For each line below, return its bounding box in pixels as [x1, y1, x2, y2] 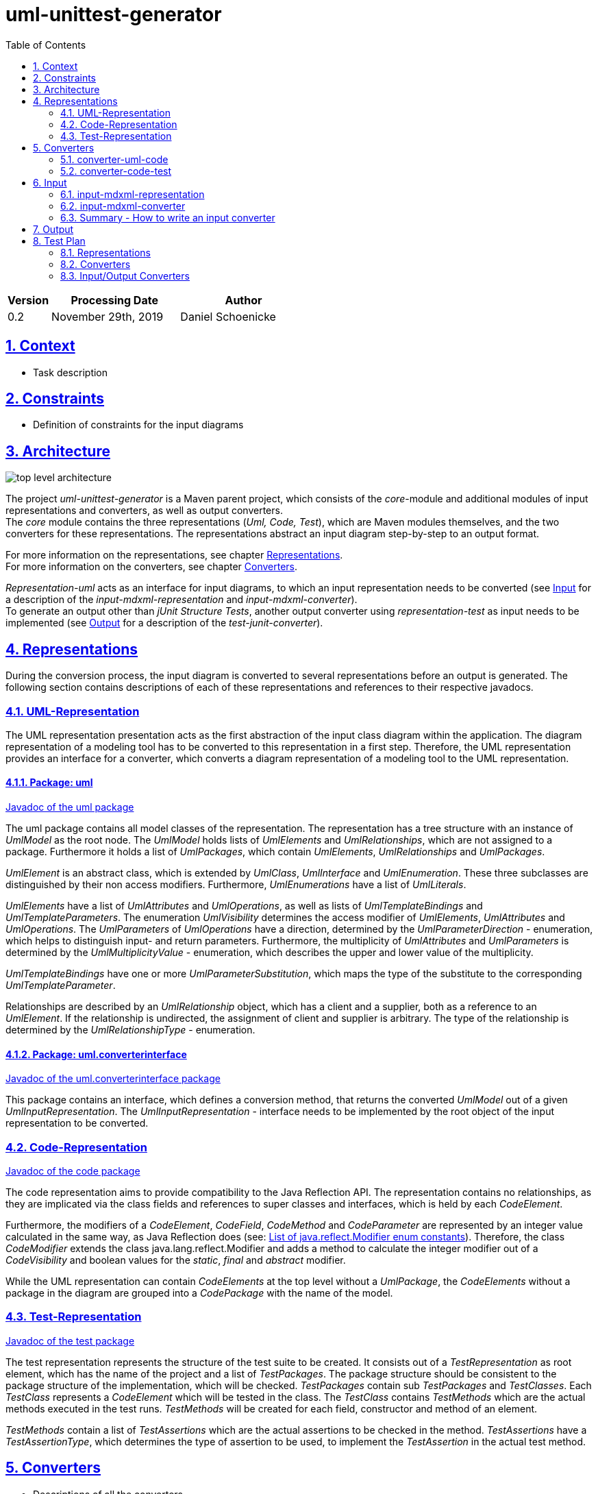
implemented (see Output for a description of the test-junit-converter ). [5, 617, 323, 629]
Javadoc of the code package [5, 1165, 140, 1177]
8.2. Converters [60, 258, 131, 270]
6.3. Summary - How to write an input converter [60, 211, 275, 223]
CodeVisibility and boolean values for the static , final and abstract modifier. [5, 1254, 346, 1266]
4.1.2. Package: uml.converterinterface [5, 1048, 187, 1060]
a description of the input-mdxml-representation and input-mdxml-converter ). [5, 593, 358, 606]
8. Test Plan [33, 234, 86, 247]
